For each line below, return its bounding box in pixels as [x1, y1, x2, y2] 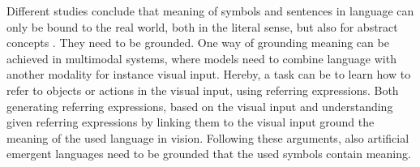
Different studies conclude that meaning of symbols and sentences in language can [6, 2, 414, 19]
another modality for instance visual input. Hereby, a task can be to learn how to [6, 66, 411, 83]
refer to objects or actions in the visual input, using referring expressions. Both [6, 81, 399, 98]
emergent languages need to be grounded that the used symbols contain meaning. [6, 145, 411, 162]
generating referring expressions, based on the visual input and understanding [6, 97, 393, 114]
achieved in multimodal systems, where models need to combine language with [6, 49, 396, 66]
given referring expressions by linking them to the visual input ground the [6, 113, 375, 131]
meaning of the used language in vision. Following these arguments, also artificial [6, 129, 409, 146]
